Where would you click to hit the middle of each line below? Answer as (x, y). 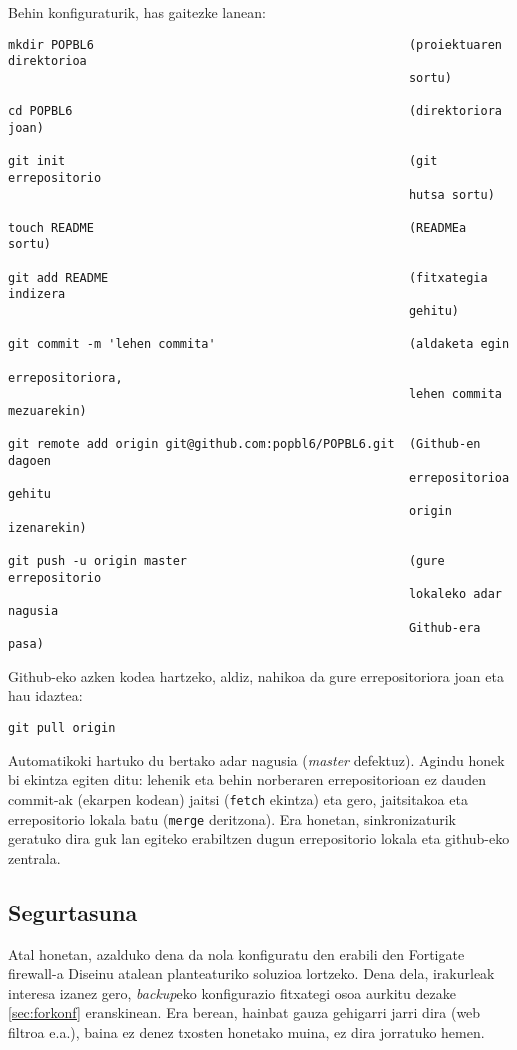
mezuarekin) (47, 411)
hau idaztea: (45, 695)
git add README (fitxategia (248, 277)
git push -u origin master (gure (226, 560)
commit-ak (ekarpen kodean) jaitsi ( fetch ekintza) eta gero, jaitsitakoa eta (238, 798)
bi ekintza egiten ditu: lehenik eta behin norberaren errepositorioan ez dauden (247, 779)
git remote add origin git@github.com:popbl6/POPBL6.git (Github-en (244, 444)
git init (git (223, 161)
